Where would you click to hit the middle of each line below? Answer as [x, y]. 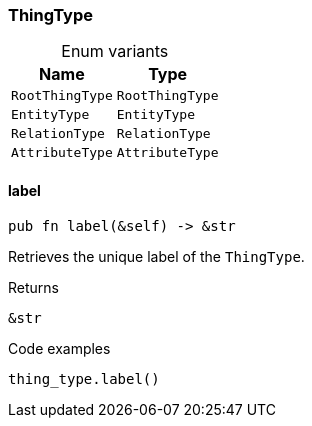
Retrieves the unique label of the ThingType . [156, 256]
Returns [33, 287]
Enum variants [115, 51]
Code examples [59, 348]
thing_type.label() [84, 378]
